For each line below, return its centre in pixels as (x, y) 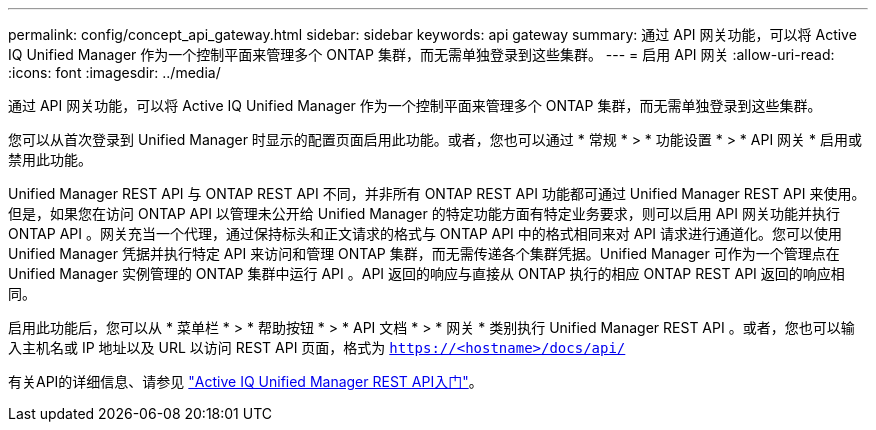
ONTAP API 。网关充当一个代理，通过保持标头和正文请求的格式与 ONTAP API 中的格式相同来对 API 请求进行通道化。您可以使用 (425, 233)
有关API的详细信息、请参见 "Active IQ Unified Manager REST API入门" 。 (245, 381)
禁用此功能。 (50, 159)
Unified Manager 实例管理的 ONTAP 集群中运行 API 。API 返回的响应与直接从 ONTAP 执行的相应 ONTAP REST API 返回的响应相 (426, 273)
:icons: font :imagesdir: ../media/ (114, 72)
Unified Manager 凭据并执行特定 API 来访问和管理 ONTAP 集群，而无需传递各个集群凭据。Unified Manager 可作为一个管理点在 (424, 253)
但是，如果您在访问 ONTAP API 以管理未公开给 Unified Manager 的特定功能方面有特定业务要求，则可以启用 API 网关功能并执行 (424, 213)
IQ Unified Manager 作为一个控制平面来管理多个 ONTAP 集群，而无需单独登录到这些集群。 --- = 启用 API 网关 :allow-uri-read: (421, 54)
